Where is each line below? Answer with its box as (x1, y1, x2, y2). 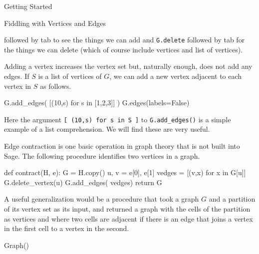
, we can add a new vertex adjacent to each (109, 71, 242, 81)
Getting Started (4, 1, 52, 11)
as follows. (40, 80, 71, 91)
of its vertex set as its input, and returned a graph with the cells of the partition (4, 204, 251, 214)
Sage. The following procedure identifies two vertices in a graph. (4, 150, 200, 161)
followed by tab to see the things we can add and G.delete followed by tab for (4, 34, 245, 45)
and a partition (209, 194, 256, 204)
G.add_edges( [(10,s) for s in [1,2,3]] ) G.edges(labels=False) (4, 97, 190, 108)
